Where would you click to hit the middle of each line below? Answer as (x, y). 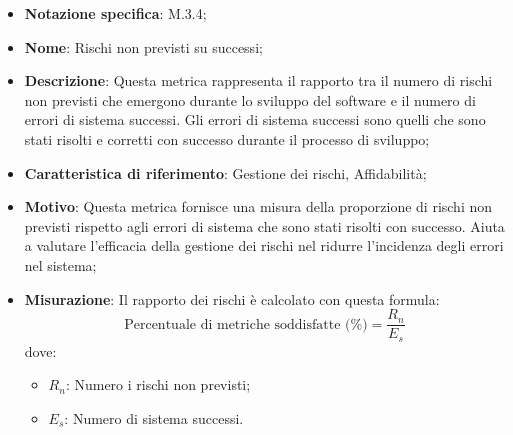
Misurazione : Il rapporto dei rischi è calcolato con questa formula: (232, 298)
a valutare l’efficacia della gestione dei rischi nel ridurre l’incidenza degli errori (264, 245)
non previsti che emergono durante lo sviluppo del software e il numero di (250, 99)
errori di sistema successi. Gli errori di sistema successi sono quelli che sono (255, 119)
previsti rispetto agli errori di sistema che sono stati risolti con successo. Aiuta (264, 225)
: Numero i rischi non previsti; (158, 384)
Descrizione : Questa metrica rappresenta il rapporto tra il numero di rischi (258, 80)
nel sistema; (60, 264)
